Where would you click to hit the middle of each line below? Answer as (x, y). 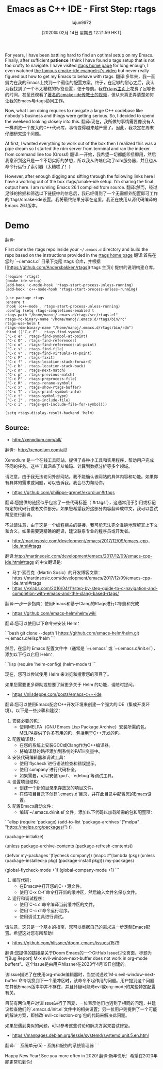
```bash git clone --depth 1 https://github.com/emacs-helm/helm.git (72, 633)
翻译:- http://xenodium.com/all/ (36, 450)
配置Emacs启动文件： (34, 806)
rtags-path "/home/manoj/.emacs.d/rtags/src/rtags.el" (62, 315)
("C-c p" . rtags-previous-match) (40, 374)
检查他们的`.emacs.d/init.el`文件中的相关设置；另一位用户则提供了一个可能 (83, 1009)
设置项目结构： (27, 782)
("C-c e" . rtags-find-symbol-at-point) (47, 336)
